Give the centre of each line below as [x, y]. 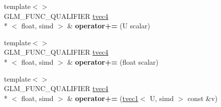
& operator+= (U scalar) [109, 26]
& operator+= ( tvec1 [103, 98]
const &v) [203, 98]
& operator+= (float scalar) [113, 61]
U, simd [162, 98]
